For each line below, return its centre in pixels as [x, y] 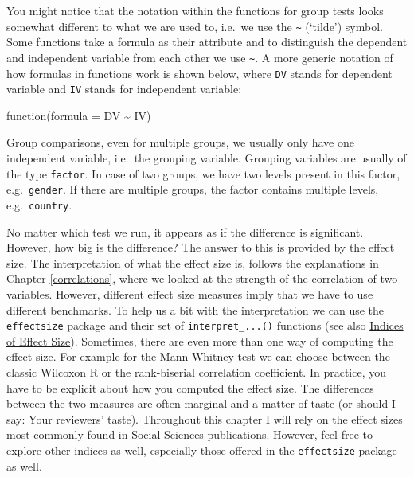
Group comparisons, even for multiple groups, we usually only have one [180, 142]
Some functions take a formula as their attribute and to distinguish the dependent [207, 42]
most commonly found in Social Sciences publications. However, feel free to [189, 434]
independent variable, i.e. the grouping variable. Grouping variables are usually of [207, 158]
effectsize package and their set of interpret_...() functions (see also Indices [205, 325]
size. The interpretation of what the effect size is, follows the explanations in [193, 262]
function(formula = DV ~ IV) [79, 115]
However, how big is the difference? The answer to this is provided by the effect [201, 247]
